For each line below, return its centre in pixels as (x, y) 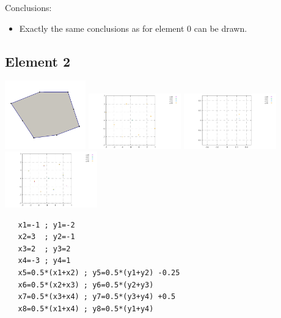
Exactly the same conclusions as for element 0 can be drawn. (133, 28)
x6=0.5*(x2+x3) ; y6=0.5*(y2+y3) (86, 285)
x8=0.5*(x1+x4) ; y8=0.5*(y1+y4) (86, 309)
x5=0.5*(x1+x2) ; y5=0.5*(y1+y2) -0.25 (99, 273)
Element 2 (38, 61)
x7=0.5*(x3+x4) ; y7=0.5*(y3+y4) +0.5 (97, 297)
